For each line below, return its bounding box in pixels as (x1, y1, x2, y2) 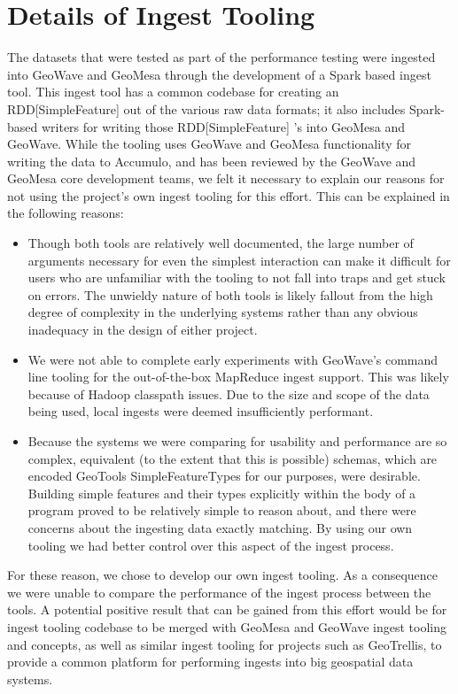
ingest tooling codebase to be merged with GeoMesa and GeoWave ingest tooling (7, 617, 446, 636)
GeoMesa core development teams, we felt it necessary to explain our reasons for (7, 169, 445, 188)
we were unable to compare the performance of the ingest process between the (7, 582, 431, 601)
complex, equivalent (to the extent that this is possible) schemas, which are (27, 449, 438, 467)
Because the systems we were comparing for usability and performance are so (27, 432, 447, 450)
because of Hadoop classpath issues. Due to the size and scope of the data (27, 384, 430, 403)
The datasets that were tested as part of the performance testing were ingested (7, 48, 436, 66)
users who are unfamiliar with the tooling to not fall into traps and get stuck (27, 268, 446, 287)
